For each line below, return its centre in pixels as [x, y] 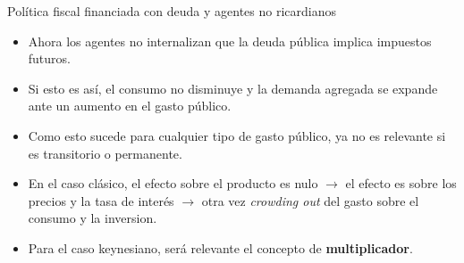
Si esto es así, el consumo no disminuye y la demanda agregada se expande [233, 88]
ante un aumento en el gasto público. [130, 106]
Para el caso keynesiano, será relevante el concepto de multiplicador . [220, 247]
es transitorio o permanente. [105, 153]
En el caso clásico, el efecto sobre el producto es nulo [173, 183]
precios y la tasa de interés [101, 200]
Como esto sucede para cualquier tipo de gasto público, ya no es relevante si [237, 135]
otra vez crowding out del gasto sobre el [310, 200]
